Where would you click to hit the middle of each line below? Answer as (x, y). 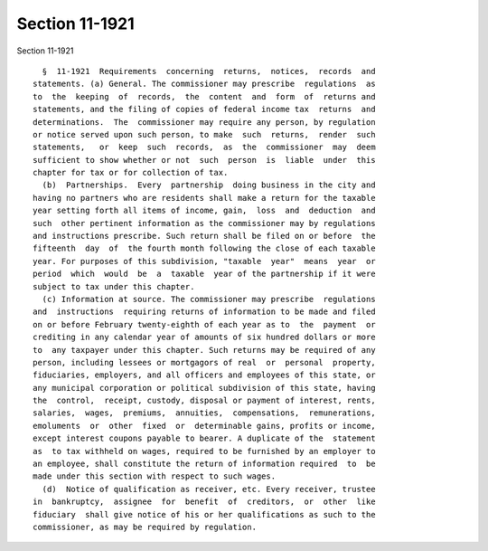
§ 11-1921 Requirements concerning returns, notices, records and (209, 71)
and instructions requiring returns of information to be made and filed (204, 312)
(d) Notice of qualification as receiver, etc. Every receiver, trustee (209, 489)
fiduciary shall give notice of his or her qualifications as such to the (204, 514)
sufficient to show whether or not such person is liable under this (204, 160)
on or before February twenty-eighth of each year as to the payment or (204, 324)
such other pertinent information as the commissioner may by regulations (204, 223)
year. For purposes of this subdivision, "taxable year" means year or (204, 261)
